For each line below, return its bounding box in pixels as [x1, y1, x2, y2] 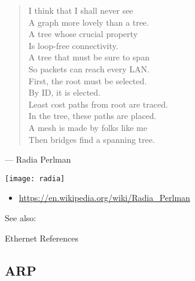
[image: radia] [5, 174, 65, 183]
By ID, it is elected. [28, 86, 101, 99]
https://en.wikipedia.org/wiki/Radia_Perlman [19, 191, 190, 204]
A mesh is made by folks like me [28, 121, 147, 133]
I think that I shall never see [28, 4, 133, 16]
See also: [5, 211, 36, 224]
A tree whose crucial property [28, 28, 138, 40]
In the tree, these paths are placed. [28, 109, 157, 122]
